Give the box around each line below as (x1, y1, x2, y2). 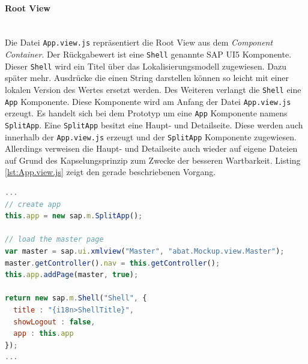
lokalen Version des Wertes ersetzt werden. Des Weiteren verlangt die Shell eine (5, 83, 301, 95)
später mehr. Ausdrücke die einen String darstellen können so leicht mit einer (5, 71, 289, 84)
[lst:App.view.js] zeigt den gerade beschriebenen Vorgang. (5, 166, 216, 178)
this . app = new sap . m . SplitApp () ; (5, 212, 143, 221)
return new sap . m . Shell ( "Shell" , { (5, 294, 147, 303)
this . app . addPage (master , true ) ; (5, 270, 139, 279)
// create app (5, 200, 61, 209)
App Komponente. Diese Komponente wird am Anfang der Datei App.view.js (5, 95, 291, 107)
